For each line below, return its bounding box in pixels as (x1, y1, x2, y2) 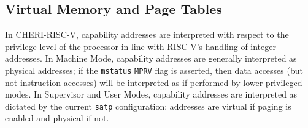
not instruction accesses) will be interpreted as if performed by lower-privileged (5, 76, 302, 88)
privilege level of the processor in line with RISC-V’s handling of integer (5, 40, 276, 52)
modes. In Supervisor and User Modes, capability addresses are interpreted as (5, 88, 298, 101)
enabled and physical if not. (5, 112, 109, 124)
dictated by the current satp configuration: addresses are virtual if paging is (5, 99, 291, 112)
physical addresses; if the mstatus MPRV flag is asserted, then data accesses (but (5, 63, 303, 76)
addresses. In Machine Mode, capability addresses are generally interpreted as (5, 52, 297, 65)
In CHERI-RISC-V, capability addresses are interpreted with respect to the (5, 28, 289, 41)
